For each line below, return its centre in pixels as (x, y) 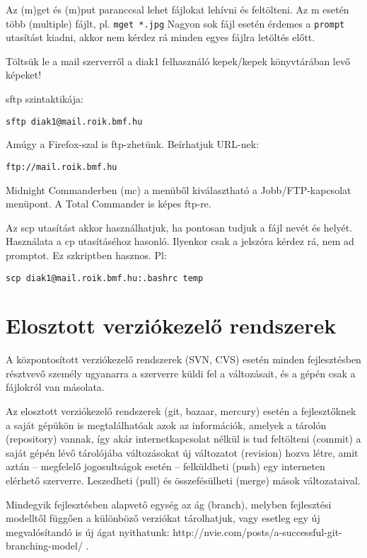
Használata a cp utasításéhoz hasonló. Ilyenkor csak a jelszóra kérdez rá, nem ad (180, 241)
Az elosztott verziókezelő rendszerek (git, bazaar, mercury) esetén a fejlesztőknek (181, 411)
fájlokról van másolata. (55, 387)
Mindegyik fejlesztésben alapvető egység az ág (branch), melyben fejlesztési (169, 504)
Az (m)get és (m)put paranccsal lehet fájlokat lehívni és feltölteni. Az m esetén (177, 9)
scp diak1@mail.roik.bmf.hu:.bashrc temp (105, 278)
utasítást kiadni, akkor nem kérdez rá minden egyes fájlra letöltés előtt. (161, 37)
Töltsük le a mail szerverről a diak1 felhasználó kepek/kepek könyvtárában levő (178, 61)
